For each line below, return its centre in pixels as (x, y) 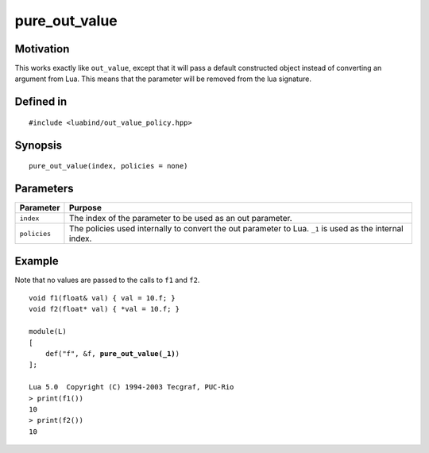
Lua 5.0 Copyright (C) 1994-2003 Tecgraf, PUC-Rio (131, 387)
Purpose (85, 208)
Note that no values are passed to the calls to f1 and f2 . (107, 280)
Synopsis (39, 145)
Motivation (42, 49)
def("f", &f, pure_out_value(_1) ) (112, 354)
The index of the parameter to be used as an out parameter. (181, 219)
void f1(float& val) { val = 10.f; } (102, 298)
